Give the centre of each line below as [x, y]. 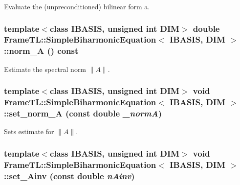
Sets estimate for [29, 131]
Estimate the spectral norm [45, 69]
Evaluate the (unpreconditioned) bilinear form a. [77, 6]
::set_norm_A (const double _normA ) [83, 113]
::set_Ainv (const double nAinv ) [69, 175]
